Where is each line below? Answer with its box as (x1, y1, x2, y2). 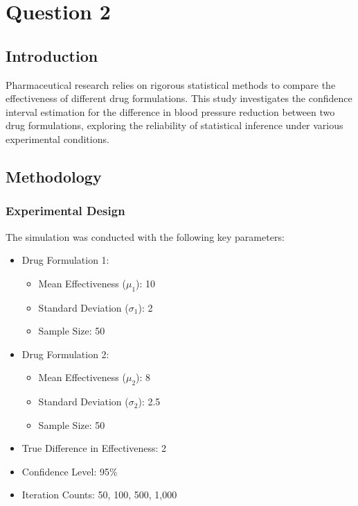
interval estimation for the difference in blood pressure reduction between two (6, 104, 335, 119)
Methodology (6, 165, 102, 187)
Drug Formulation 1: (21, 253, 109, 267)
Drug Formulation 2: (21, 346, 109, 361)
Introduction (6, 44, 98, 66)
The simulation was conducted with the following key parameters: (6, 229, 285, 244)
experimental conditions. (6, 131, 109, 146)
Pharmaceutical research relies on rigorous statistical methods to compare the (6, 77, 336, 92)
